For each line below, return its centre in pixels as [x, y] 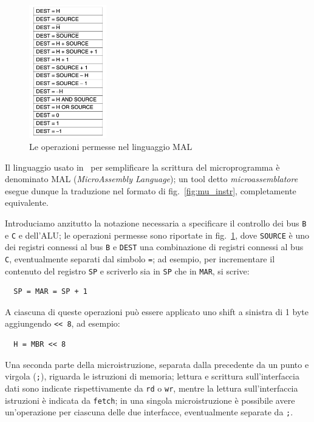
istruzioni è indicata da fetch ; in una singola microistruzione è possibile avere [150, 400]
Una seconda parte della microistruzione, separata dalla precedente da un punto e [157, 364]
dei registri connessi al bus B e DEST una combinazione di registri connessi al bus [154, 247]
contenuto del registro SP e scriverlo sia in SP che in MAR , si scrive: [127, 271]
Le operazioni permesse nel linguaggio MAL [111, 146]
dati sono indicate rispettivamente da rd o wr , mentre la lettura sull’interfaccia [152, 388]
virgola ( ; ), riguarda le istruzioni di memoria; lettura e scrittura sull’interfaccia [152, 376]
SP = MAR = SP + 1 [51, 292]
